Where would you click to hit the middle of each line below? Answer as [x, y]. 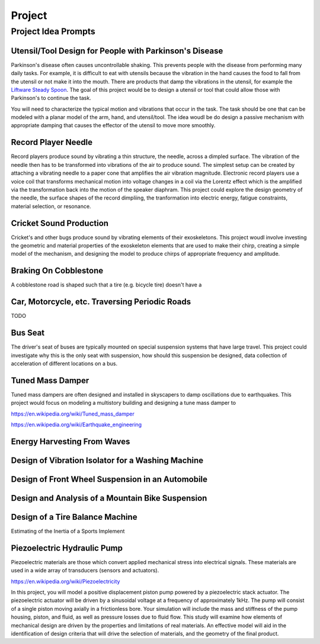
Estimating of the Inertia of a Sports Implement [68, 531]
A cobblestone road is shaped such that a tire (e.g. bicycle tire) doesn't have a [106, 285]
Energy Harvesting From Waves [71, 441]
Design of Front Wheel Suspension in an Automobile [109, 479]
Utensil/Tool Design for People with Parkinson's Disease [117, 51]
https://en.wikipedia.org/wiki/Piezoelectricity [65, 581]
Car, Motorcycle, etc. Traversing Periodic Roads [101, 302]
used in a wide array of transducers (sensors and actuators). [85, 571]
